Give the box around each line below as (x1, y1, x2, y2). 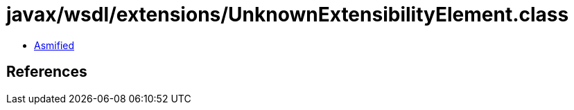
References (6, 63, 87, 81)
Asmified (34, 39, 75, 51)
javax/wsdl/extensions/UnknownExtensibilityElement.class (6, 3, 569, 26)
